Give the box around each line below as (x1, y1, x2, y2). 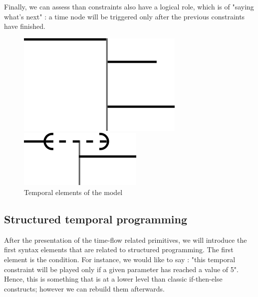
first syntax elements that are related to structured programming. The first (4, 244, 234, 255)
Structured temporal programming (4, 211, 188, 226)
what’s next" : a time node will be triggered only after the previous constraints (4, 11, 245, 21)
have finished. (4, 21, 45, 31)
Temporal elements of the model (24, 187, 123, 197)
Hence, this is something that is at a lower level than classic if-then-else (4, 274, 223, 284)
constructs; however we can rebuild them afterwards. (4, 283, 165, 294)
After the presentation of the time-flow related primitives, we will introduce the (4, 234, 247, 245)
